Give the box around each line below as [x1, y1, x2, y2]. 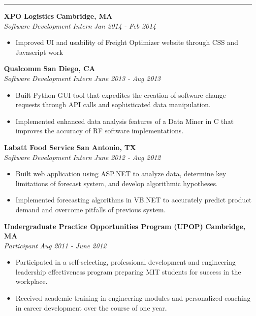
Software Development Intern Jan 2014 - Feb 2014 [4, 20, 156, 31]
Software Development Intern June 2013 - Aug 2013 [4, 73, 161, 83]
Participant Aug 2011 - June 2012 [4, 240, 107, 250]
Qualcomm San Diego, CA [4, 63, 96, 74]
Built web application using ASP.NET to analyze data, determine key [15, 168, 226, 179]
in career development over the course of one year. [15, 302, 167, 313]
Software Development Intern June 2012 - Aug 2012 [4, 152, 161, 162]
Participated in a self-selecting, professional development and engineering [15, 257, 236, 267]
